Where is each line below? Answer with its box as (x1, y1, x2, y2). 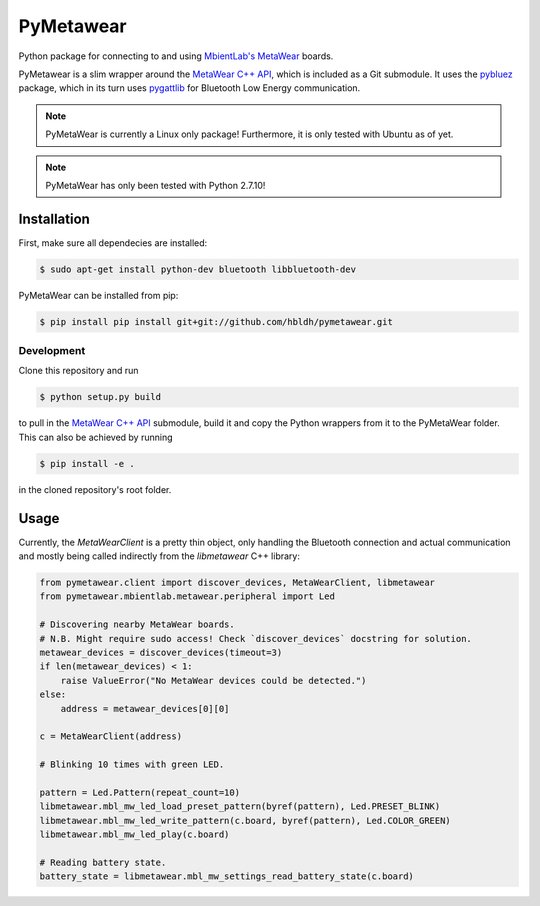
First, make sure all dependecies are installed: (18, 236, 208, 249)
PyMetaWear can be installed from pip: (18, 289, 179, 301)
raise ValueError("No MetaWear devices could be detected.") (60, 675, 367, 686)
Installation (18, 210, 90, 227)
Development (18, 344, 86, 358)
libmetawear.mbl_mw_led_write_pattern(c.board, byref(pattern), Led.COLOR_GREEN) (39, 815, 452, 826)
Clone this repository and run (18, 365, 139, 377)
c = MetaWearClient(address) (39, 731, 183, 742)
